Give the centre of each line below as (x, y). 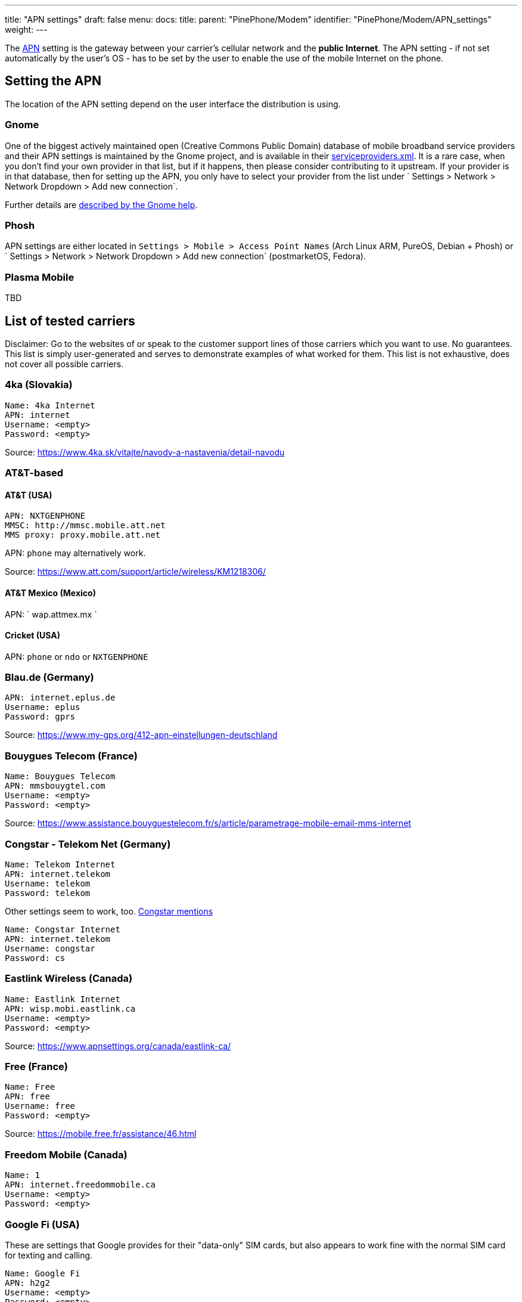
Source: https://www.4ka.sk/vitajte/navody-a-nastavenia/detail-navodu (145, 452)
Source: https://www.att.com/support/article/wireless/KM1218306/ (135, 572)
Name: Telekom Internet (60, 864)
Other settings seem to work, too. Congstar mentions (109, 911)
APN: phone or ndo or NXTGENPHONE (77, 656)
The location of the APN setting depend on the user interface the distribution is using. (173, 104)
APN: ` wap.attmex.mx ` (51, 614)
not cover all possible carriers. (64, 364)
